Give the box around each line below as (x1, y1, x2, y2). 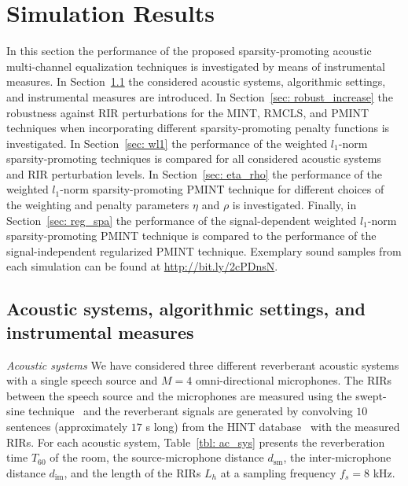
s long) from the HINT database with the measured (145, 418, 400, 434)
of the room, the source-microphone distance (50, 449, 264, 466)
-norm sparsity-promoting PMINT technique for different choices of (60, 181, 384, 197)
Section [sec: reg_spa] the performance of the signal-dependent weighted (6, 212, 357, 228)
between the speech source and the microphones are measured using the (6, 387, 352, 403)
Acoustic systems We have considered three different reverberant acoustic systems (6, 356, 399, 373)
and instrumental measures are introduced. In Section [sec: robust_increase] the (6, 88, 393, 105)
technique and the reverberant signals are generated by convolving (28, 403, 353, 419)
